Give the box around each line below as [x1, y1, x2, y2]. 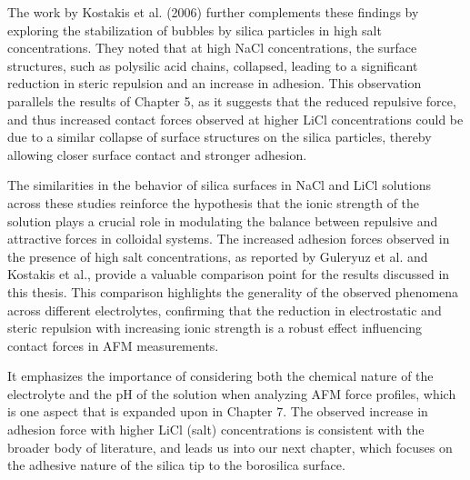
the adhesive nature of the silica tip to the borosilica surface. [7, 455, 345, 475]
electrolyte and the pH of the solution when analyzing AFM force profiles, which [7, 384, 456, 403]
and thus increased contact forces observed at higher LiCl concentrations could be [7, 109, 464, 128]
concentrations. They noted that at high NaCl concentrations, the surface [7, 38, 417, 57]
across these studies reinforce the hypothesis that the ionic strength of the [7, 193, 420, 212]
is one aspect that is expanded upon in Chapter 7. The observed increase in [7, 402, 428, 421]
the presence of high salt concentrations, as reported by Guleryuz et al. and [7, 246, 428, 265]
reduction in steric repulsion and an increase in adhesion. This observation [7, 74, 422, 93]
